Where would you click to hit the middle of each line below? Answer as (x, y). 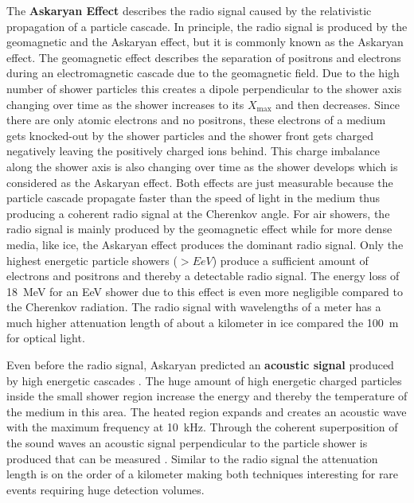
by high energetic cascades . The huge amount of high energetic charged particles (204, 380)
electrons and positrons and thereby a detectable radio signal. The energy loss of (203, 276)
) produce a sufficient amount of (290, 260)
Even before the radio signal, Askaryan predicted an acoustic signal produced (200, 365)
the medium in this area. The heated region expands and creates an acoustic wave (207, 411)
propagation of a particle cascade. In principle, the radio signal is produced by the (207, 26)
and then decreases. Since (338, 104)
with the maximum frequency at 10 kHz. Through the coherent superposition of (202, 427)
